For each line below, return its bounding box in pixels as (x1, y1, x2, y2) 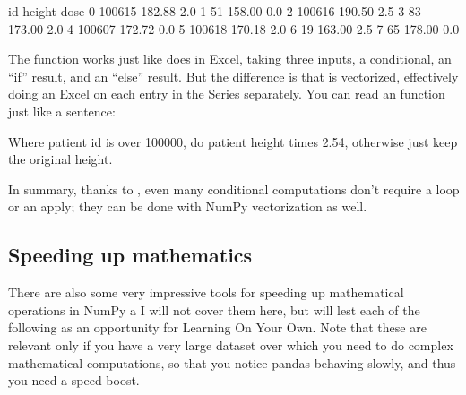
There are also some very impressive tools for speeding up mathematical (8, 283, 404, 302)
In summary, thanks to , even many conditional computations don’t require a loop (8, 179, 460, 198)
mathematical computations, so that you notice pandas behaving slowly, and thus (8, 353, 456, 372)
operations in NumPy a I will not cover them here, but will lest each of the (8, 300, 420, 319)
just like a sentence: (8, 101, 116, 120)
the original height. (8, 150, 113, 168)
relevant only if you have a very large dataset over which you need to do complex (8, 335, 453, 354)
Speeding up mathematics (8, 241, 253, 269)
